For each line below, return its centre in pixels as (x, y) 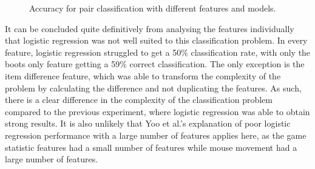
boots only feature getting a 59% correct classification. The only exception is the (155, 64)
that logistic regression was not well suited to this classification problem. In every (156, 40)
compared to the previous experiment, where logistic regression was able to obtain (157, 111)
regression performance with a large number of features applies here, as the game (156, 135)
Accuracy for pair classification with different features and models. (153, 8)
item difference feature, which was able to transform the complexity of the (143, 75)
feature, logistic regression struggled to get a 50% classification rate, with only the (158, 52)
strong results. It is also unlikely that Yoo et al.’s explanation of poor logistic (148, 123)
